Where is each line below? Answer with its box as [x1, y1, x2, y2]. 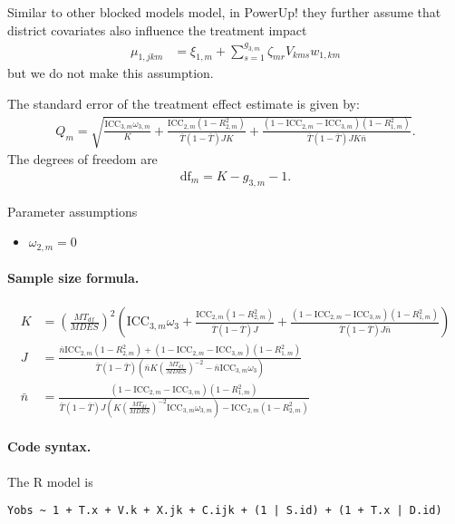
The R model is [7, 471, 93, 490]
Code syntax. [7, 437, 92, 456]
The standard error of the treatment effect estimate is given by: [7, 94, 360, 112]
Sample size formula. [7, 268, 140, 287]
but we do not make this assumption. [7, 63, 214, 82]
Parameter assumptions [7, 201, 138, 220]
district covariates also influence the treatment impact [7, 20, 307, 39]
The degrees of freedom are [7, 150, 158, 169]
